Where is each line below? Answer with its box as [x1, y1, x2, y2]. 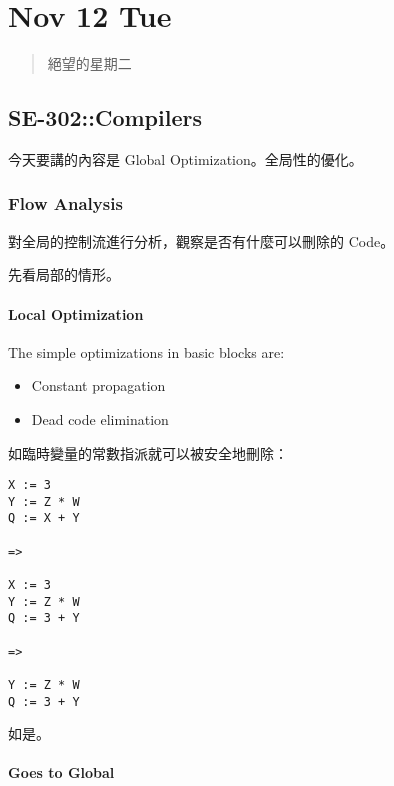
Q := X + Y [8, 511, 80, 526]
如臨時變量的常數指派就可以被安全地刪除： [8, 442, 288, 463]
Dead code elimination [31, 408, 169, 429]
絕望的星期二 [47, 53, 132, 74]
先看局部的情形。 [8, 264, 120, 285]
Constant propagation [31, 375, 166, 396]
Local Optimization [8, 303, 144, 324]
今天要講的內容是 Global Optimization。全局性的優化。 [8, 148, 363, 169]
